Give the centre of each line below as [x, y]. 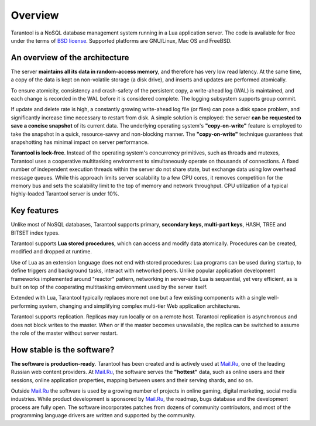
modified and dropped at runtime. [51, 252]
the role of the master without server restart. [64, 333]
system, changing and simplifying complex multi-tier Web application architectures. [140, 306]
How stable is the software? [63, 350]
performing [24, 306]
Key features [35, 211]
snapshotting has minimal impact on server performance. [80, 142]
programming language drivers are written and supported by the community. [103, 415]
